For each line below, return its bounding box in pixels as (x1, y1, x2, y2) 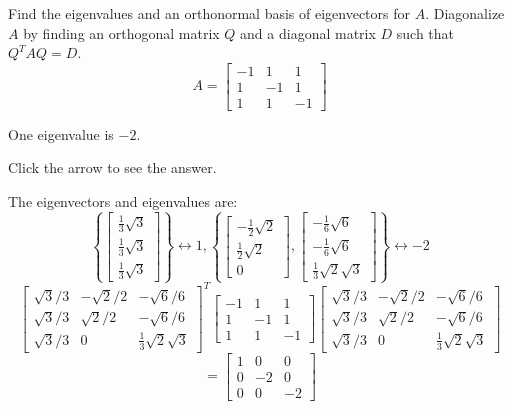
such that (396, 22, 455, 43)
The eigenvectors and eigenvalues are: (8, 191, 238, 212)
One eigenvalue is (8, 123, 114, 144)
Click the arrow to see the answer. (8, 157, 217, 178)
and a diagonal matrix (240, 22, 376, 43)
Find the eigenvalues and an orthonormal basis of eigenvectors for (8, 3, 410, 23)
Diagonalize (433, 3, 505, 23)
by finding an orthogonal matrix (23, 22, 220, 43)
